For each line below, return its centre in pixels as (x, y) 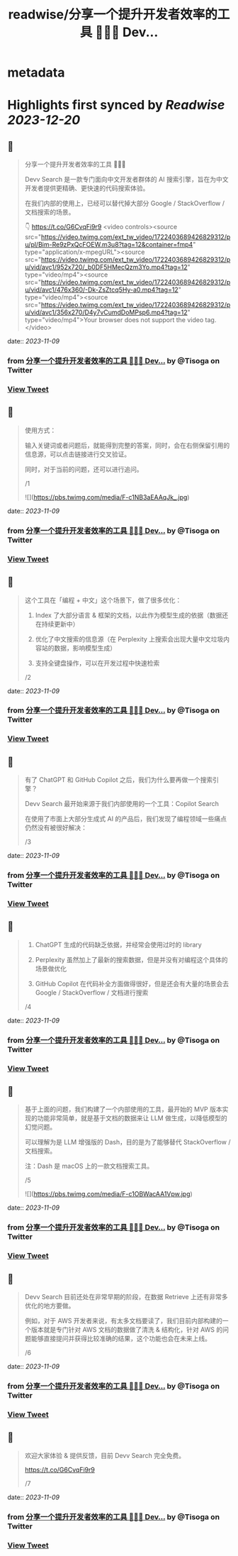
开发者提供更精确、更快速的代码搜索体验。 (87, 188)
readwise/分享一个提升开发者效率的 (113, 15)
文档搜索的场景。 (50, 212)
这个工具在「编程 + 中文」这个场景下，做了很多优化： (103, 600)
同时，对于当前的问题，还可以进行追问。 (84, 469)
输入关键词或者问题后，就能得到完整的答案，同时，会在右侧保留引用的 (127, 445)
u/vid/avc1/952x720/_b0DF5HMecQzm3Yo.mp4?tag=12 (106, 267)
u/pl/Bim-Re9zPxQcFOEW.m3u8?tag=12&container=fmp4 (109, 245)
